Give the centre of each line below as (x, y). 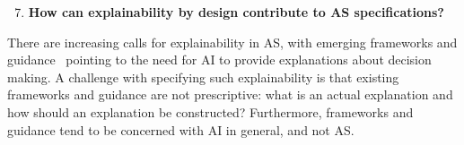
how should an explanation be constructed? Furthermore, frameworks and (210, 111)
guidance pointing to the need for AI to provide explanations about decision (219, 60)
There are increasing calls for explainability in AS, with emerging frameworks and (232, 42)
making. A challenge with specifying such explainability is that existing (203, 77)
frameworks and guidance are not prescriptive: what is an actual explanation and (230, 94)
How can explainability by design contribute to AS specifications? (236, 12)
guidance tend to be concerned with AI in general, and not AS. (181, 129)
